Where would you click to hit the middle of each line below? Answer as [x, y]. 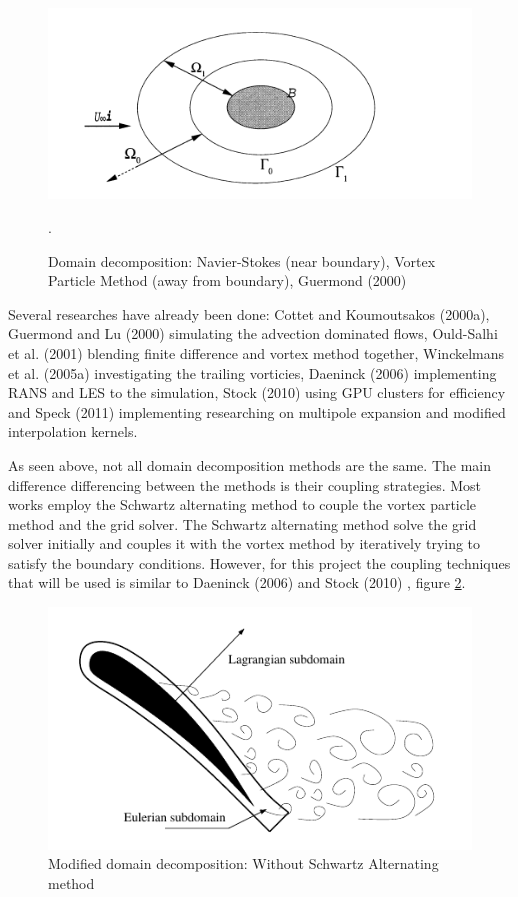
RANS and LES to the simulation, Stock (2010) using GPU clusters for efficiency [257, 392]
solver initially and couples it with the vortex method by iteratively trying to [244, 543]
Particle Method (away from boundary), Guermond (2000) [227, 280]
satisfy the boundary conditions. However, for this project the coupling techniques [259, 562]
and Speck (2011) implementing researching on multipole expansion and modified [257, 411]
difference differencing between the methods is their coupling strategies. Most [245, 484]
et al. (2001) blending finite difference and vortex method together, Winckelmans [256, 352]
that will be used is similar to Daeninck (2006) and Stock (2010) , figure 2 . [237, 582]
